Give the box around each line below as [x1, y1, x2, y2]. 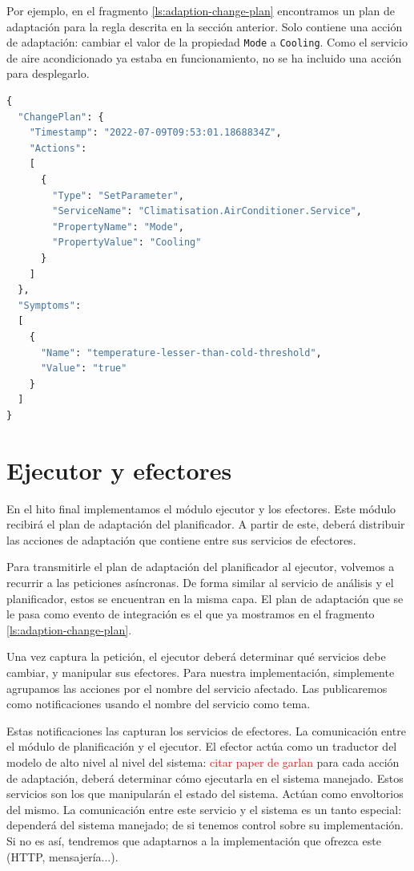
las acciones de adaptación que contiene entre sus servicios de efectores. [6, 531, 356, 548]
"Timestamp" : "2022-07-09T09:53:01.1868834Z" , [29, 127, 282, 139]
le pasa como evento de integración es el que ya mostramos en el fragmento [6, 606, 375, 622]
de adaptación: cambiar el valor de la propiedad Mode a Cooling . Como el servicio [6, 34, 408, 51]
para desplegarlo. [6, 65, 90, 82]
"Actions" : [29, 142, 87, 154]
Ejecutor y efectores [6, 453, 232, 486]
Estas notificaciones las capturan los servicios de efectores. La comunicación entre [6, 722, 406, 739]
